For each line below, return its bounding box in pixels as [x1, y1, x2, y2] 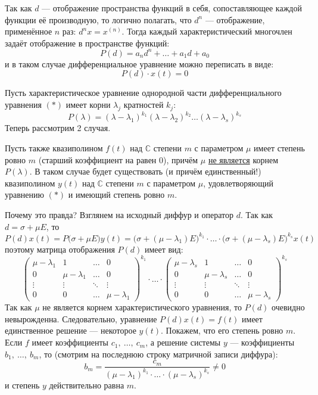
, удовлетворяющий [203, 176, 274, 189]
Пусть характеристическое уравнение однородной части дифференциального [5, 86, 282, 99]
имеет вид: [144, 242, 183, 255]
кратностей [123, 98, 164, 111]
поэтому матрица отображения [5, 242, 115, 255]
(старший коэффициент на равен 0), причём [38, 153, 198, 166]
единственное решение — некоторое [5, 324, 136, 337]
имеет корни [66, 98, 111, 111]
